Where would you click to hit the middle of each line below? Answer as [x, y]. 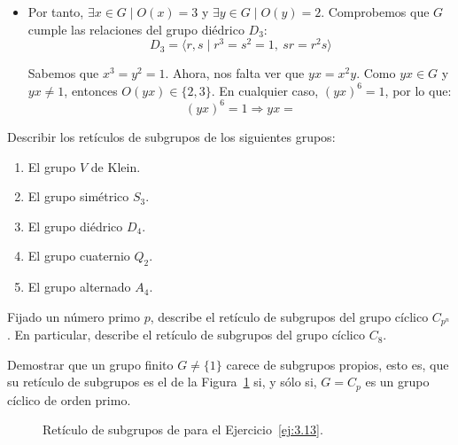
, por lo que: [418, 90]
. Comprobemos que [375, 12]
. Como [376, 73]
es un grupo [397, 382]
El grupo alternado [79, 287]
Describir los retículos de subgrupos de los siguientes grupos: [171, 136]
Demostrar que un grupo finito [90, 364]
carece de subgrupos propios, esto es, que [338, 364]
